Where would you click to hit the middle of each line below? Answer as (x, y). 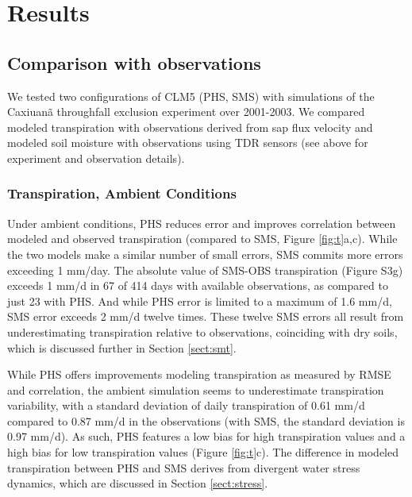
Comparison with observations (134, 62)
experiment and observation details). (96, 158)
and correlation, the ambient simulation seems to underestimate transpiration (196, 389)
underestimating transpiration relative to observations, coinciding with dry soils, (202, 331)
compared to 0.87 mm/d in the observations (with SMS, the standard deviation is (206, 420)
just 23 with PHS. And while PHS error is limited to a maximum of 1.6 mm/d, (200, 301)
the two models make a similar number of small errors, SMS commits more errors (205, 254)
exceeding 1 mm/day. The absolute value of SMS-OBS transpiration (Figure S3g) (205, 270)
